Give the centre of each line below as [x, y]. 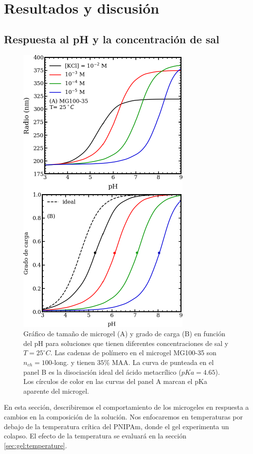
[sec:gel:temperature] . [36, 445]
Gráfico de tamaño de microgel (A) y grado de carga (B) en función [124, 334]
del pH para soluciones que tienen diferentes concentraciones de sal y [126, 343]
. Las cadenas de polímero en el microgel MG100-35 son [133, 353]
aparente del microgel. [56, 390]
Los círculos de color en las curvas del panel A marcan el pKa [115, 381]
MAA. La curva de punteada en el [163, 362]
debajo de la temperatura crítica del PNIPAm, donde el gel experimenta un [117, 426]
